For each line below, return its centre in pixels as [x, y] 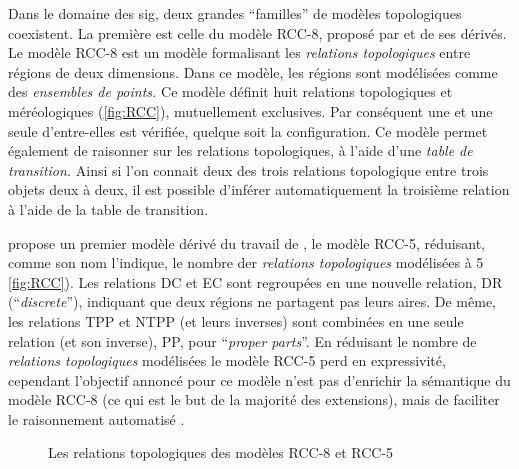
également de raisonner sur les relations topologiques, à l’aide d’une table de [240, 150]
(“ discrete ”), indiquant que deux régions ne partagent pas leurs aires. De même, [252, 301]
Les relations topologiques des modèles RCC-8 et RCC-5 [221, 452]
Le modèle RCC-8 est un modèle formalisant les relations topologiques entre [239, 52]
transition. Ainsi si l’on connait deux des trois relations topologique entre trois [248, 169]
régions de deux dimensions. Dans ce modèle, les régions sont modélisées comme [253, 71]
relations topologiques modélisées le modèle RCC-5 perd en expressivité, [227, 360]
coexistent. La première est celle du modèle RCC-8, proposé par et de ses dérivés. [257, 32]
